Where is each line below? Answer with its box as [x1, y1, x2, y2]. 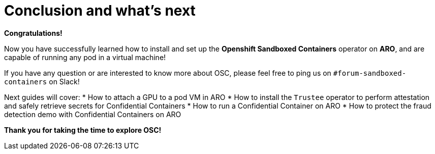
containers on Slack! [4, 77, 80, 86]
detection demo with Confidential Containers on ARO [4, 110, 181, 119]
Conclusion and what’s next [4, 2, 196, 19]
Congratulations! [4, 28, 63, 37]
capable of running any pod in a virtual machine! [4, 53, 166, 62]
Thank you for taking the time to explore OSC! [4, 125, 162, 134]
